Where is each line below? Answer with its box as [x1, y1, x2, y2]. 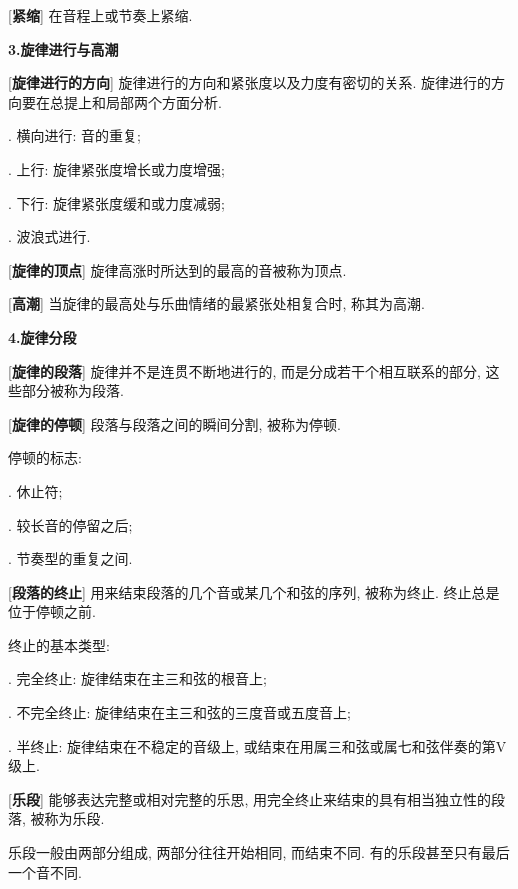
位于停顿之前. [8, 601, 96, 622]
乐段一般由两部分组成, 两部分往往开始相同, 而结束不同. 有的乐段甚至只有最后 [8, 842, 510, 863]
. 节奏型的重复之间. [8, 548, 133, 569]
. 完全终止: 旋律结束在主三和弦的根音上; [8, 668, 267, 689]
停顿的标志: [8, 447, 82, 468]
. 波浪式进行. [8, 226, 91, 247]
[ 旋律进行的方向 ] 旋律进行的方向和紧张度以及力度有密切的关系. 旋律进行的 [8, 72, 492, 93]
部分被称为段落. [21, 380, 124, 401]
